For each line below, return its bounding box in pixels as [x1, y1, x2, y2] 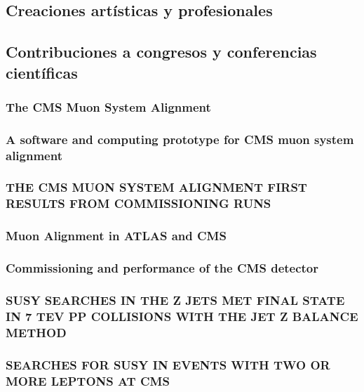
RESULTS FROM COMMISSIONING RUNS [6, 195, 271, 212]
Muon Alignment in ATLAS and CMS [6, 227, 227, 244]
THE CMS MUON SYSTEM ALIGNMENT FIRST [6, 178, 307, 196]
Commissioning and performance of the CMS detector [6, 259, 319, 277]
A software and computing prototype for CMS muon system [6, 130, 354, 148]
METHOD [6, 323, 67, 341]
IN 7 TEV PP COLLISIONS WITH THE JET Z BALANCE [6, 307, 358, 325]
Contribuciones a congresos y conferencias [6, 41, 317, 63]
